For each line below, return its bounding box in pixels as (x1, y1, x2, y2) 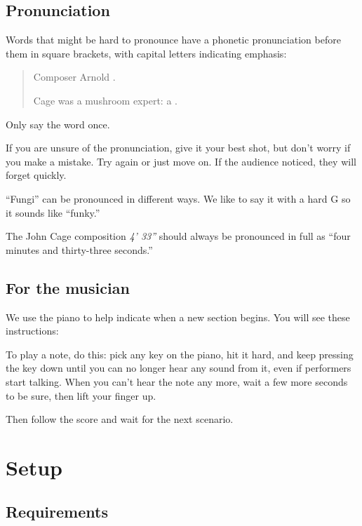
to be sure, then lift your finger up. (6, 388, 156, 403)
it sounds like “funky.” (6, 205, 100, 220)
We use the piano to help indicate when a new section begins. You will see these (6, 309, 350, 324)
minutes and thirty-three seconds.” (6, 242, 153, 257)
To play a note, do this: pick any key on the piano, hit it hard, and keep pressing (6, 346, 354, 361)
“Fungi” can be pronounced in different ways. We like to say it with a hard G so (6, 191, 351, 205)
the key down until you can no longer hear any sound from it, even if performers (6, 360, 351, 375)
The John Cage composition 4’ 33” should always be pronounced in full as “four (6, 229, 351, 243)
